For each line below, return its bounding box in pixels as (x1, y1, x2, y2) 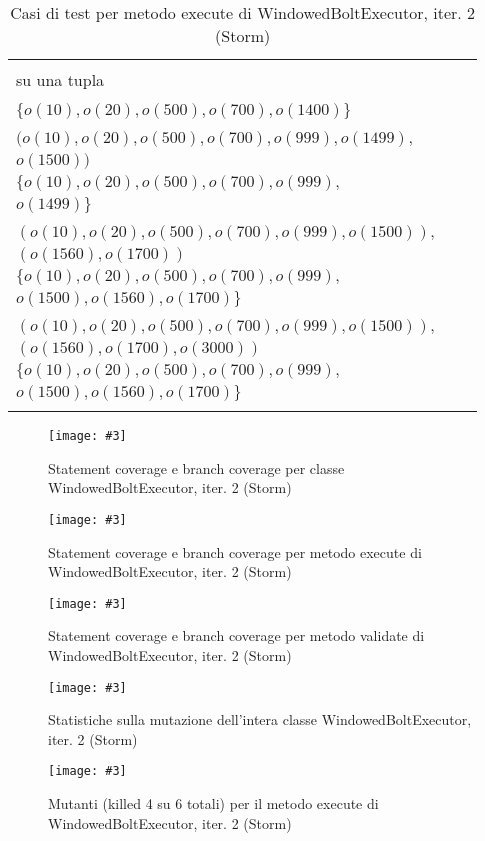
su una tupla (16, 68, 105, 91)
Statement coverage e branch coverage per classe (48, 457, 345, 478)
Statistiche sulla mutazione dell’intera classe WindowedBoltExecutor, (48, 709, 472, 730)
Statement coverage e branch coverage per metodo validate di (48, 625, 425, 646)
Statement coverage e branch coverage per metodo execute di (48, 541, 422, 562)
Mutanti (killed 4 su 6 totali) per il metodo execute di (48, 793, 379, 814)
